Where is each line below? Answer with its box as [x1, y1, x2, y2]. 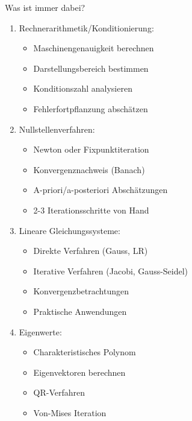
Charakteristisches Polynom [33, 346, 136, 358]
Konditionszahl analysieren [33, 82, 132, 95]
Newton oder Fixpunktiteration [33, 143, 149, 156]
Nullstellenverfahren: [19, 122, 95, 135]
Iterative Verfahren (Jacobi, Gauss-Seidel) [33, 264, 188, 277]
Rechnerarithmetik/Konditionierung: [19, 21, 154, 34]
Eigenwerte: [19, 325, 62, 338]
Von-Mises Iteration [33, 406, 107, 419]
